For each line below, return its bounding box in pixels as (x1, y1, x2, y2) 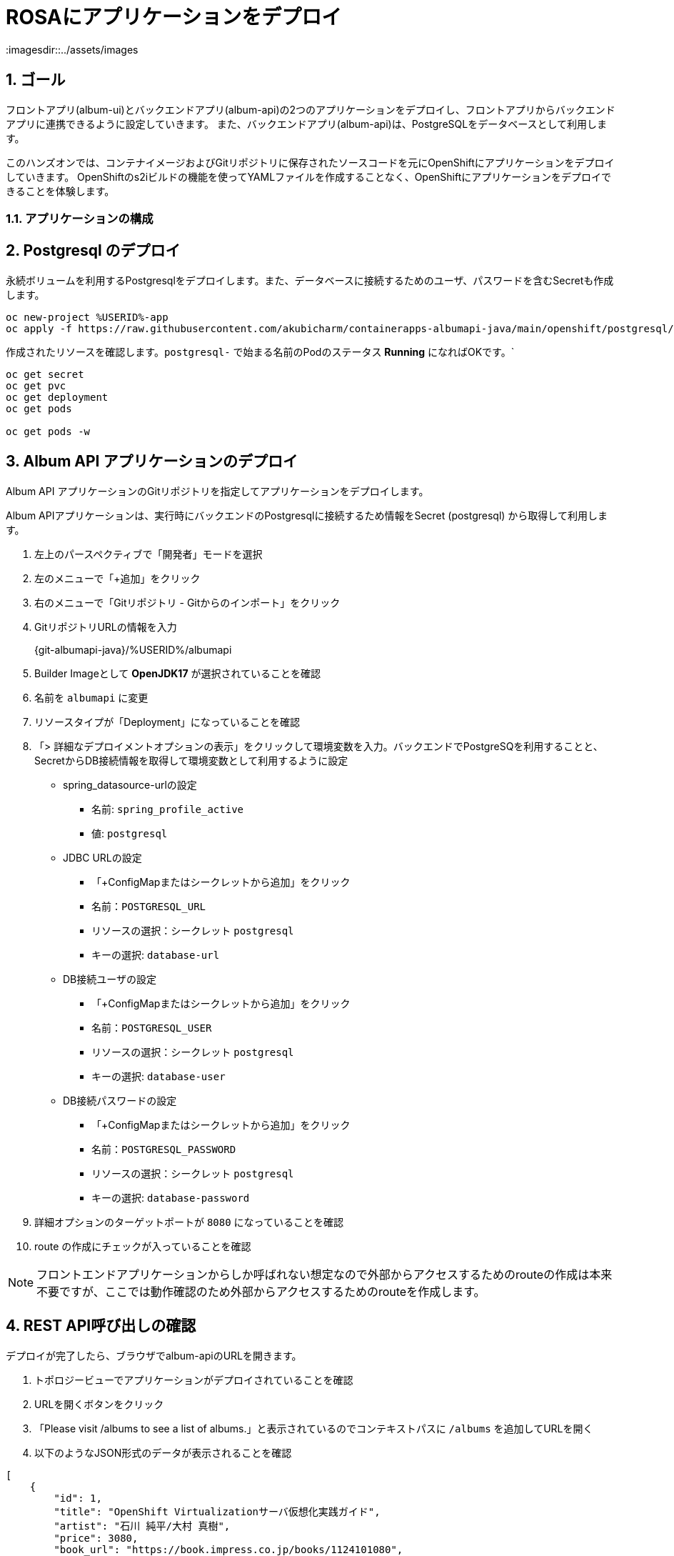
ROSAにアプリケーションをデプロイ (6, 5, 342, 29)
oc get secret (6, 368, 84, 380)
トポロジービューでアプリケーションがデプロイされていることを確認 (34, 1373, 353, 1386)
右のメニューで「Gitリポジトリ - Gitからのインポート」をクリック (34, 596, 341, 609)
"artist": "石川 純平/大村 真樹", (54, 1520, 231, 1532)
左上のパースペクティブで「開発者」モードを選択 (34, 547, 263, 560)
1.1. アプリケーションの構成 (6, 211, 154, 226)
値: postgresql (91, 827, 168, 839)
